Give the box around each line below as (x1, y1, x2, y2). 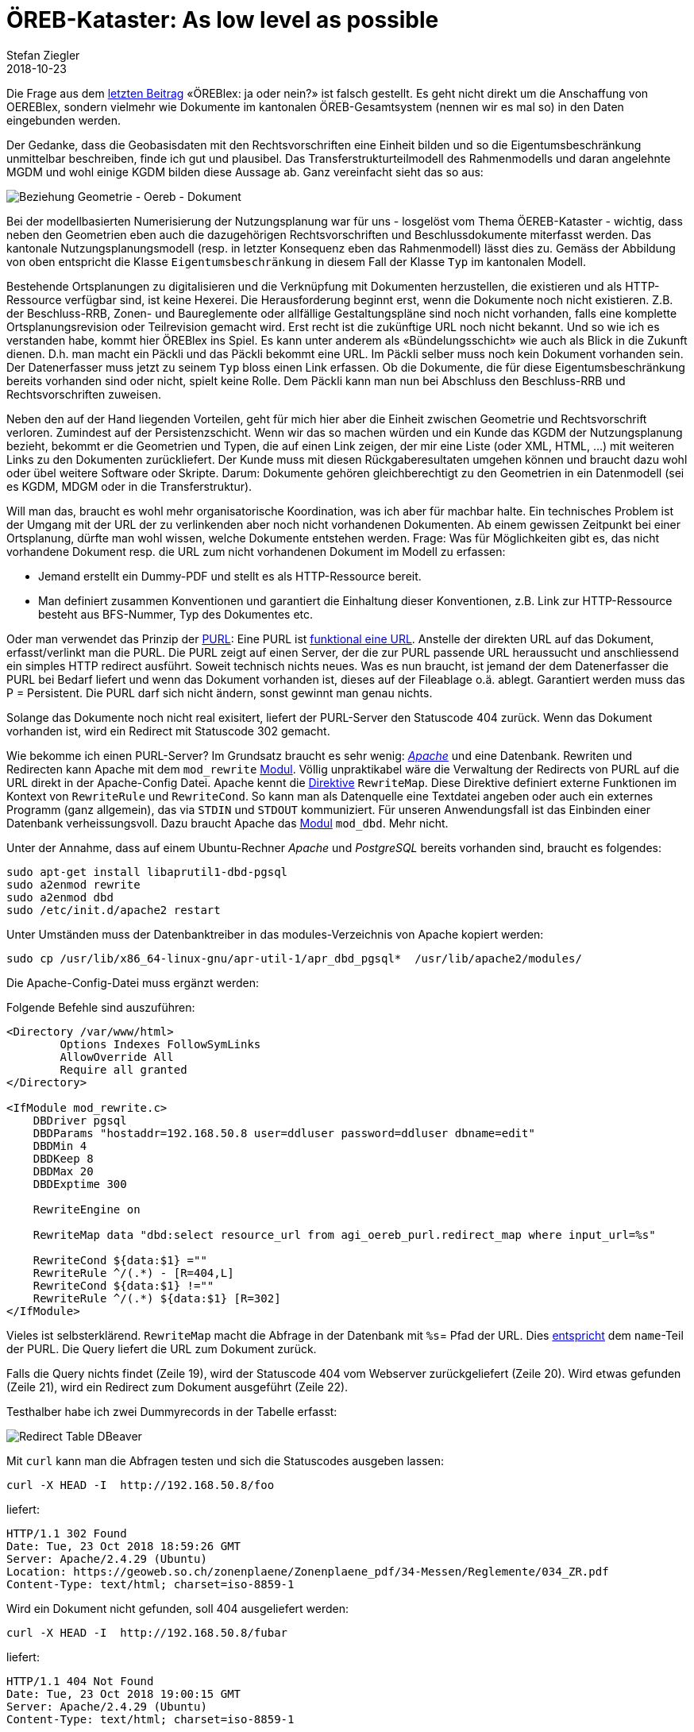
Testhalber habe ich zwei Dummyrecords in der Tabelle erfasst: (6, 1404, 337, 1418)
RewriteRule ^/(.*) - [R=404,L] (33, 1266, 234, 1279)
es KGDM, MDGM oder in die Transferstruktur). (6, 479, 253, 493)
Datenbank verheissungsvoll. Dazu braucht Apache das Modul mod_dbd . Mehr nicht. (6, 816, 449, 830)
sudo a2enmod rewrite (6, 878, 141, 891)
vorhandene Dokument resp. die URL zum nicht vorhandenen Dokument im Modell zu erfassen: (6, 544, 506, 558)
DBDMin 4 (33, 1139, 87, 1152)
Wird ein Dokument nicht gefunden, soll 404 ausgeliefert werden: (6, 1601, 349, 1615)
